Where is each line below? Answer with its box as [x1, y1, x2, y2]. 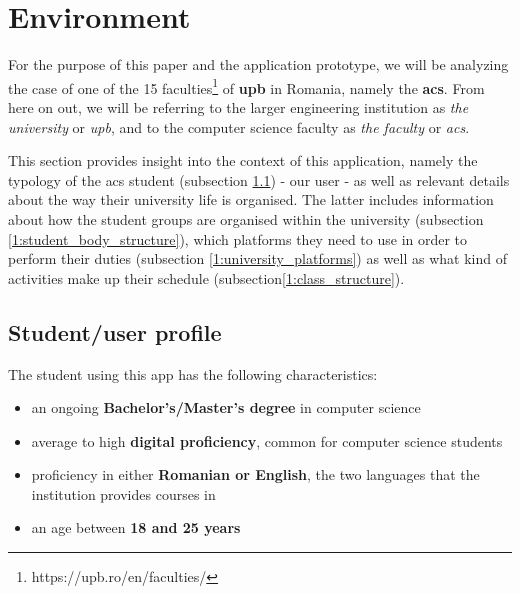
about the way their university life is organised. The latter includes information [8, 189, 494, 210]
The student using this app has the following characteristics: [8, 363, 378, 384]
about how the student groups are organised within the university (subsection [8, 208, 484, 229]
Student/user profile [8, 316, 222, 347]
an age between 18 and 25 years [31, 517, 241, 538]
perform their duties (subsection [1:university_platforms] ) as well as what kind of [8, 248, 507, 269]
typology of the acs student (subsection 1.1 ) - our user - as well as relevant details [8, 169, 510, 190]
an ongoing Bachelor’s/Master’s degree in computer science [31, 397, 421, 418]
